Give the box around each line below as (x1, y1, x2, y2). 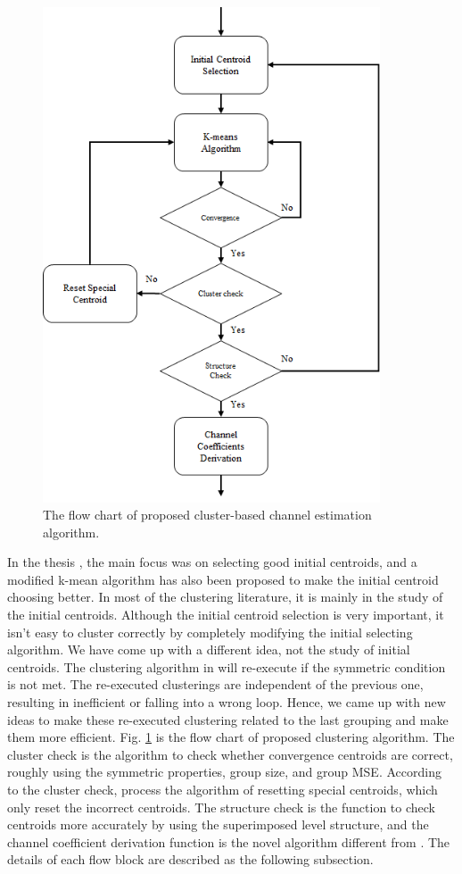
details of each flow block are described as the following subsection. (7, 850, 374, 869)
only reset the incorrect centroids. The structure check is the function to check (7, 797, 435, 816)
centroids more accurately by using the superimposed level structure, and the (7, 815, 429, 834)
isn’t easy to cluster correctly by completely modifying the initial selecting (7, 622, 413, 641)
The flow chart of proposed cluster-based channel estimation (43, 505, 372, 524)
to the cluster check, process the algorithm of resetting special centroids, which (7, 780, 438, 799)
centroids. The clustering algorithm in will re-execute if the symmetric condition (7, 657, 446, 676)
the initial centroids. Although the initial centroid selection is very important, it (7, 605, 444, 624)
